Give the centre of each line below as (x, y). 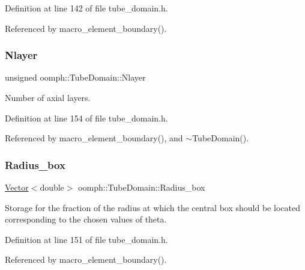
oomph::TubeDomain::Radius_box (142, 187)
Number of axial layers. (48, 97)
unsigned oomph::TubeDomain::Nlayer (75, 77)
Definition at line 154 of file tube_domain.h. (86, 118)
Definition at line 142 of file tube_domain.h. (86, 8)
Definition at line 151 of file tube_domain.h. (86, 239)
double (52, 187)
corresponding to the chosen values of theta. (86, 219)
